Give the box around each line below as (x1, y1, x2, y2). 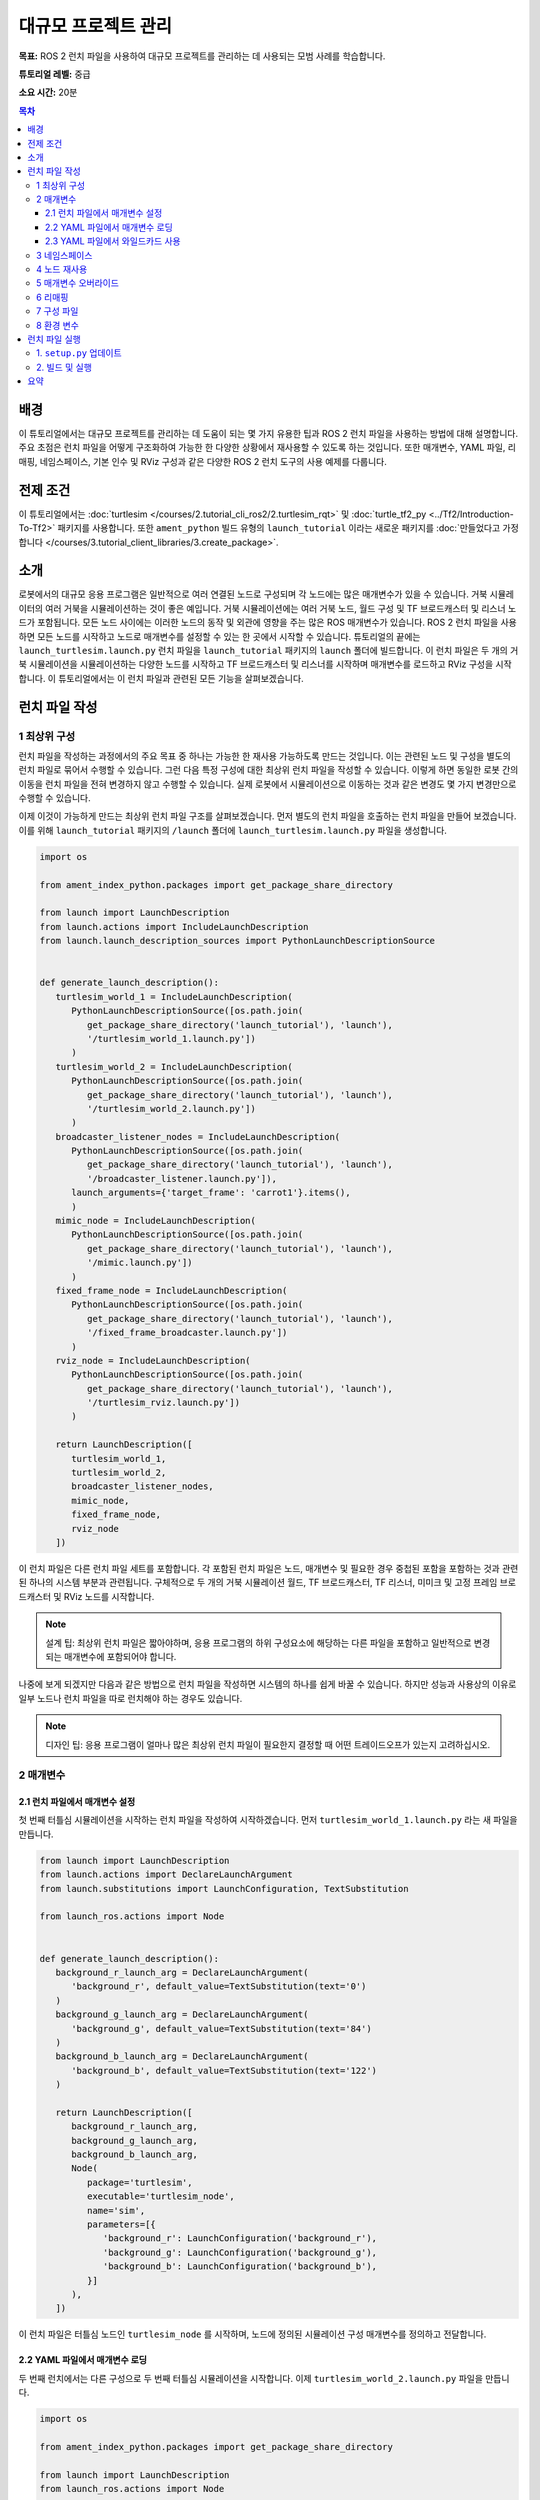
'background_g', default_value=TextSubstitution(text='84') (71, 2023, 372, 2034)
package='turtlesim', (86, 2176, 194, 2188)
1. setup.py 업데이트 (36, 347, 122, 359)
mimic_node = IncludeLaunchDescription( (55, 1215, 257, 1227)
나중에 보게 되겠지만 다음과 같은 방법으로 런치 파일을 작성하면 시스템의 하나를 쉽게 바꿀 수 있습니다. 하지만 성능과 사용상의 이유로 (18, 1678, 517, 1690)
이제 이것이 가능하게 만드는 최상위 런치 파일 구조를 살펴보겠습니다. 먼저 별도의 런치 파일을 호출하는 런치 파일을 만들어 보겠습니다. (18, 810, 517, 822)
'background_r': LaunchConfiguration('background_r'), (102, 2233, 378, 2244)
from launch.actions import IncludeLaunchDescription (39, 921, 309, 932)
